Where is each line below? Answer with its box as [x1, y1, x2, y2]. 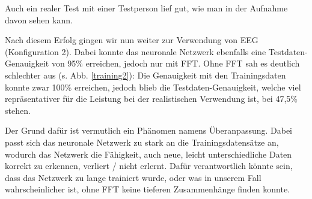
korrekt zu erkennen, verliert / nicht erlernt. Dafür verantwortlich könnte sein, [5, 159, 293, 172]
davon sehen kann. [5, 13, 73, 26]
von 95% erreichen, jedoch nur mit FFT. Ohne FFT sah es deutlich [51, 57, 300, 70]
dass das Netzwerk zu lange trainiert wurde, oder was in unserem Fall [5, 171, 262, 183]
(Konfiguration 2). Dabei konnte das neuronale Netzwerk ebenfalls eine [5, 45, 266, 58]
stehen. [5, 104, 31, 116]
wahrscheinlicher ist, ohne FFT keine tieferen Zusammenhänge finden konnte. [5, 183, 290, 195]
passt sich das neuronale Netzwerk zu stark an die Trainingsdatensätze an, [5, 135, 279, 148]
